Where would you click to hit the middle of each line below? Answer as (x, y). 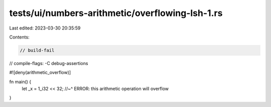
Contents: (19, 37)
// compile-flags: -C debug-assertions (49, 63)
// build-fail (37, 50)
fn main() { (20, 81)
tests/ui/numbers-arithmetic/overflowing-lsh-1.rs (116, 13)
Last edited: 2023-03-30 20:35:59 (45, 28)
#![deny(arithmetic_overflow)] (40, 72)
